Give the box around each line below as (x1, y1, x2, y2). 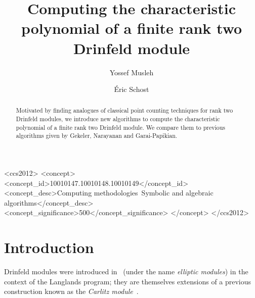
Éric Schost (114, 84, 149, 94)
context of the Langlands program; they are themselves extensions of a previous (4, 276, 251, 286)
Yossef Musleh (109, 67, 154, 77)
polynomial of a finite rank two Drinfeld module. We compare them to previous (16, 123, 226, 131)
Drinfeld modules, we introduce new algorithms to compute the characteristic (16, 115, 220, 123)
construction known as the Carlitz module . (4, 286, 139, 296)
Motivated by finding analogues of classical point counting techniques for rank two (16, 106, 233, 115)
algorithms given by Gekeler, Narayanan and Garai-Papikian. (16, 131, 178, 140)
